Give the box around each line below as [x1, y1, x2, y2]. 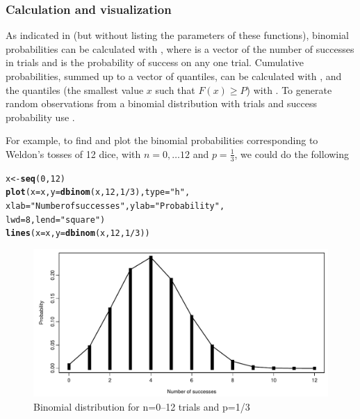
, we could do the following [234, 146, 350, 161]
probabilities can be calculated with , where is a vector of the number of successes [6, 41, 354, 56]
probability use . [6, 109, 75, 124]
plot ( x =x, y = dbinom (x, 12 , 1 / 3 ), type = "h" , [6, 187, 190, 198]
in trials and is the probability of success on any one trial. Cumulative [6, 55, 304, 70]
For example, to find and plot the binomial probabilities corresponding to [6, 133, 318, 148]
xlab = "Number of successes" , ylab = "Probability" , [6, 201, 225, 212]
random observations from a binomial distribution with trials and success [6, 96, 317, 111]
